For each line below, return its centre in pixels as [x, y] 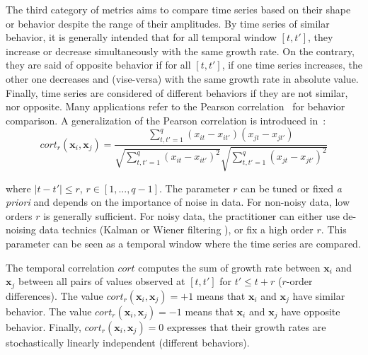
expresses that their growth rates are [246, 326]
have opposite [311, 311]
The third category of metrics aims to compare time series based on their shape [178, 9]
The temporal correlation [60, 267]
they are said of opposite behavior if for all [98, 65]
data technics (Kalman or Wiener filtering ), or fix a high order [176, 229]
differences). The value [54, 295]
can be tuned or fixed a [291, 188]
